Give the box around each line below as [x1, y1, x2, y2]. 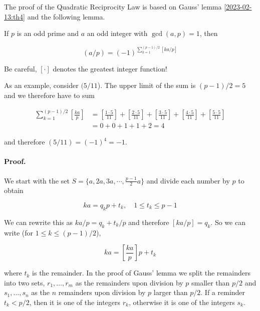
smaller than [191, 277, 230, 287]
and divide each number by [146, 175, 230, 185]
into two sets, [4, 277, 45, 287]
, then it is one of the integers [29, 296, 121, 307]
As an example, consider [4, 80, 79, 90]
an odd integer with [87, 28, 148, 38]
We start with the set [4, 175, 70, 185]
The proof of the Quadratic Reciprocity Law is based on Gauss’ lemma [4, 1, 222, 11]
